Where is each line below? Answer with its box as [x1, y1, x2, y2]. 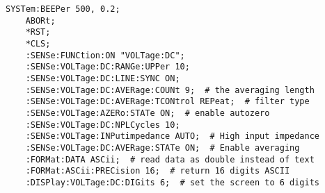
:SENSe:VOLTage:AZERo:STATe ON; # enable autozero [25, 108, 270, 118]
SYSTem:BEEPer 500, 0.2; [6, 4, 120, 14]
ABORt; [25, 15, 56, 26]
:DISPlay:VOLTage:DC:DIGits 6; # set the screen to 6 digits [25, 177, 320, 187]
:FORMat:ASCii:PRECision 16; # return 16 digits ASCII [25, 166, 290, 176]
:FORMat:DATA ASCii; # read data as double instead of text [25, 154, 315, 165]
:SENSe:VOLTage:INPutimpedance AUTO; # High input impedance [25, 131, 320, 142]
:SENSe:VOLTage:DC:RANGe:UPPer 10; [25, 62, 190, 72]
